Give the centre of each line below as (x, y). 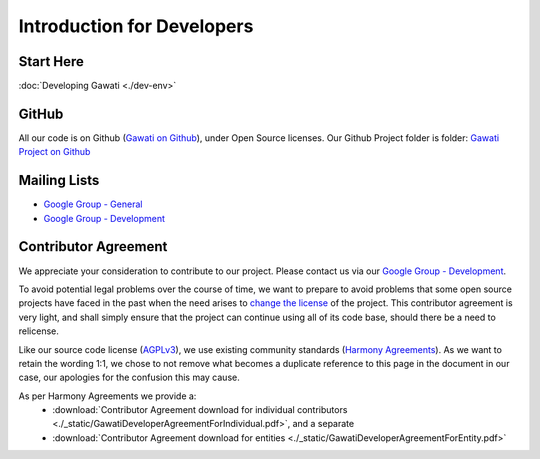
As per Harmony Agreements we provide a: (107, 396)
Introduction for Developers (136, 26)
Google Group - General (93, 204)
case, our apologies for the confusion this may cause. (129, 377)
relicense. (38, 331)
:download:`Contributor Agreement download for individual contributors (200, 410)
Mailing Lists (59, 180)
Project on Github (54, 152)
